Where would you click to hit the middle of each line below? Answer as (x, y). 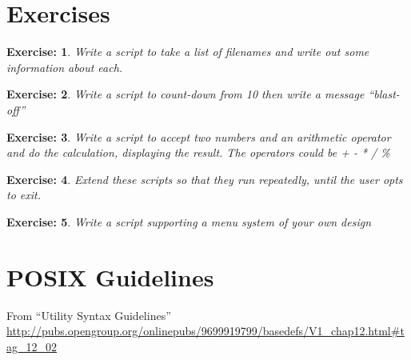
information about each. (65, 67)
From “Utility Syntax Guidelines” (89, 315)
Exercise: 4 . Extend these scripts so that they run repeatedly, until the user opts (205, 179)
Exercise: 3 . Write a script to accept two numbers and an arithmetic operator (199, 136)
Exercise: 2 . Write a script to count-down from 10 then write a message (186, 94)
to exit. (24, 195)
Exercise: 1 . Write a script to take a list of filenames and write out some (188, 52)
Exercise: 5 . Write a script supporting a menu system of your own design (189, 221)
